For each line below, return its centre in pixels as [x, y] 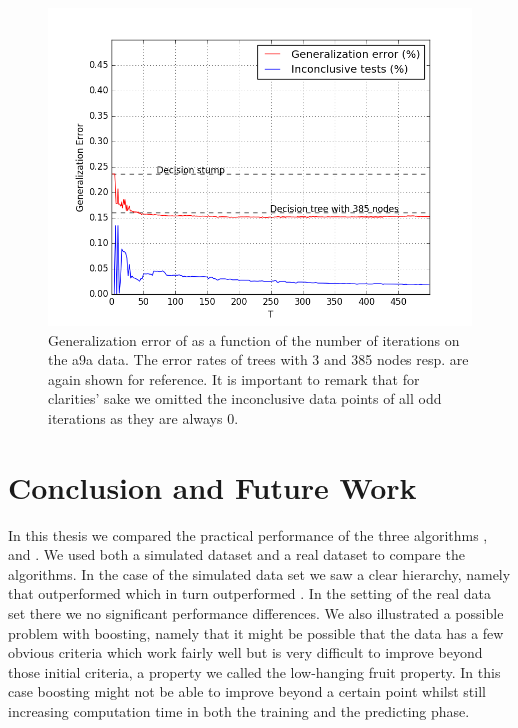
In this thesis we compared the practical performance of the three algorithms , [248, 534]
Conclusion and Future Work [212, 486]
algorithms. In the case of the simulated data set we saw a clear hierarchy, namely [259, 573]
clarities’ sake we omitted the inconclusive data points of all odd [245, 398]
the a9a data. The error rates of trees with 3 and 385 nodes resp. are [258, 359]
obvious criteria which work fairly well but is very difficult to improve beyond [245, 652]
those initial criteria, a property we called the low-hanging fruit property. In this [254, 671]
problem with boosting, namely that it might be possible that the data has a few [256, 632]
